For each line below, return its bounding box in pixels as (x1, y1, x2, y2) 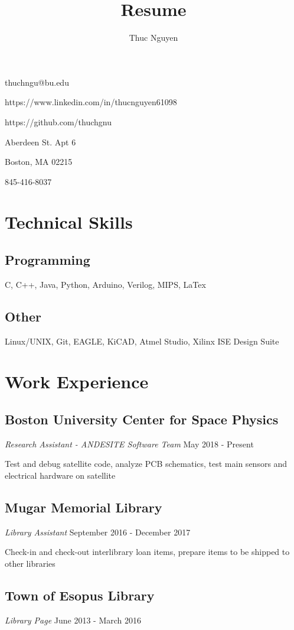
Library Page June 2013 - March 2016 (5, 613, 142, 626)
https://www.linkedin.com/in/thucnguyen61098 (5, 96, 177, 108)
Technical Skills (5, 210, 133, 234)
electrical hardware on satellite (5, 469, 116, 482)
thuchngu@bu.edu (5, 76, 69, 88)
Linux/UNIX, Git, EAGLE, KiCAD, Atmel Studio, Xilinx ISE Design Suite (5, 335, 279, 347)
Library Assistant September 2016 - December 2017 (5, 525, 191, 538)
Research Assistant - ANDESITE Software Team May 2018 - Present (5, 437, 254, 450)
